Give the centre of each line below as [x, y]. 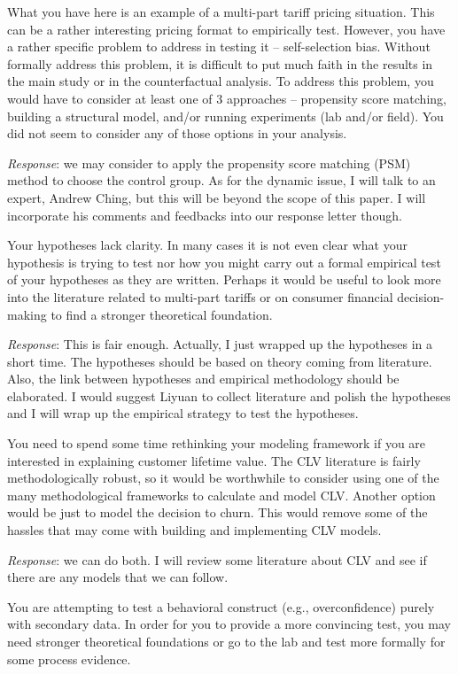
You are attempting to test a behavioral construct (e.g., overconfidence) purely [221, 606]
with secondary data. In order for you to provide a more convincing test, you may [229, 624]
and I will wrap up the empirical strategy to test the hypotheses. [183, 413]
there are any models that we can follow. [118, 577]
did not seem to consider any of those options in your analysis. [177, 133]
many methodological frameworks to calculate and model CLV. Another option [221, 495]
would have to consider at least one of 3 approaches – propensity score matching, [227, 98]
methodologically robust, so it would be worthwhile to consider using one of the [223, 478]
